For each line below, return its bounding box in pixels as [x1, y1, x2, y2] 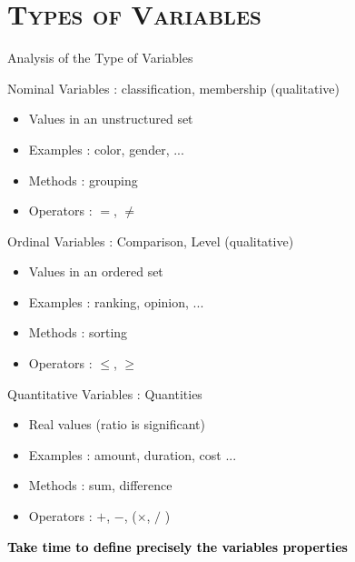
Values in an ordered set [28, 262, 163, 281]
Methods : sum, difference [28, 476, 173, 495]
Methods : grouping [28, 170, 138, 189]
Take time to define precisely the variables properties [7, 537, 348, 556]
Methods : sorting [28, 323, 128, 342]
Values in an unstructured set [28, 109, 193, 128]
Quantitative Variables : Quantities [7, 384, 202, 403]
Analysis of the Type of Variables [7, 48, 193, 67]
